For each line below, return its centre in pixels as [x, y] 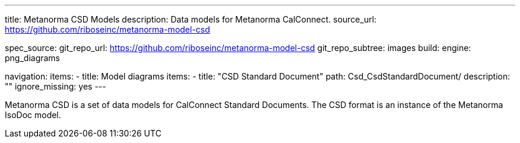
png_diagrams [33, 58]
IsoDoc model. [33, 115]
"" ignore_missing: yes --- [56, 86]
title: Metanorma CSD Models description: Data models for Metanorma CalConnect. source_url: [191, 19]
